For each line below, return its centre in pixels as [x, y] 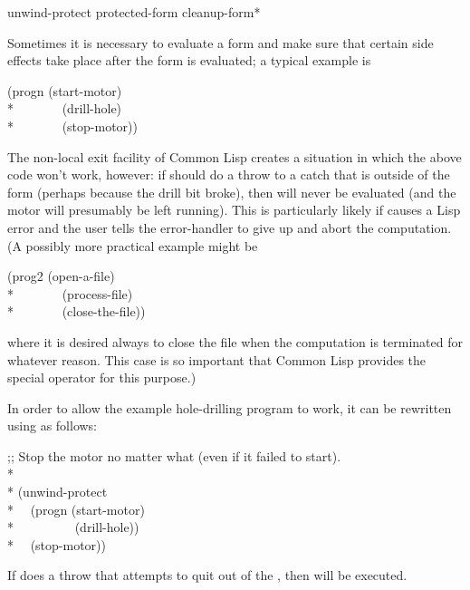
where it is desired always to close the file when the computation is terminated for [235, 341]
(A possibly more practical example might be [133, 245]
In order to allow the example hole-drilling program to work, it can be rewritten [230, 407]
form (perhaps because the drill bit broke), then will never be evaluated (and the [232, 192]
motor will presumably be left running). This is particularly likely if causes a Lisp [234, 210]
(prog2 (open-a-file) [61, 276]
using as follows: [53, 426]
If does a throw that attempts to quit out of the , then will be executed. [207, 575]
